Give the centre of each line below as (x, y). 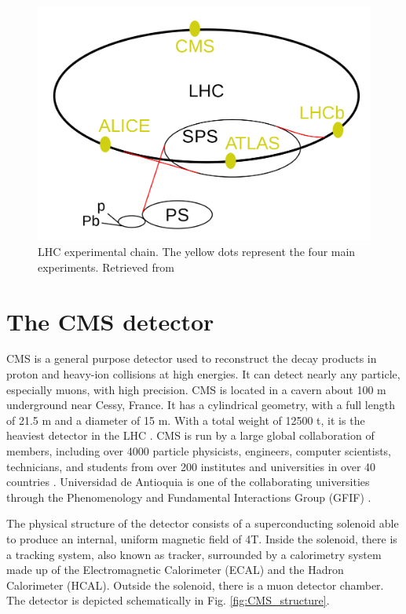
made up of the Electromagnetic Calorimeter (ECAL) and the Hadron (175, 570)
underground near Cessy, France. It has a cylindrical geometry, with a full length (201, 405)
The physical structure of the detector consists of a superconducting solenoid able (203, 523)
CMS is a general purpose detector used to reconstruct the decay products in (192, 358)
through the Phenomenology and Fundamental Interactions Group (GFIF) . (189, 497)
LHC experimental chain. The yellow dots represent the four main (197, 252)
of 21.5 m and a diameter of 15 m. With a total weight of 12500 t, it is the (186, 420)
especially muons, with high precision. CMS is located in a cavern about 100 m (196, 389)
